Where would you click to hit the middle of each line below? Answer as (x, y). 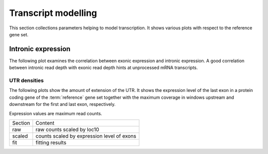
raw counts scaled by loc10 (67, 129)
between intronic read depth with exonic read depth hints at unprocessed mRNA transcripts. (103, 68)
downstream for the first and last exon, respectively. (63, 104)
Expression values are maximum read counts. (56, 113)
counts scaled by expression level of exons (86, 136)
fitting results (51, 143)
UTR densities (27, 80)
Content (45, 123)
